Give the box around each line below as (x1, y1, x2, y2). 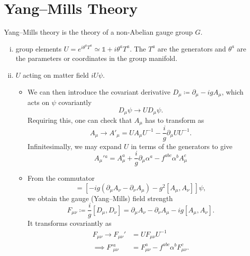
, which (221, 86, 244, 97)
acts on (27, 97, 50, 107)
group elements (15, 43, 62, 53)
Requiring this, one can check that (27, 115, 132, 125)
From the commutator (27, 173, 95, 183)
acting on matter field (23, 69, 89, 80)
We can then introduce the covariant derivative (27, 86, 171, 97)
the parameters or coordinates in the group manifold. (15, 53, 178, 63)
